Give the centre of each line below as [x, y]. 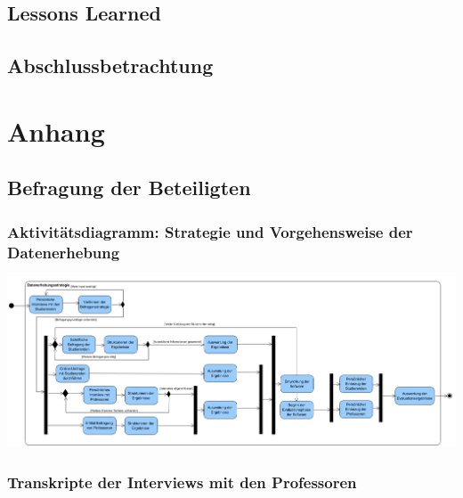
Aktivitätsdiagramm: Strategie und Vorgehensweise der [210, 231]
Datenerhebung [64, 252]
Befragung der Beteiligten [129, 188]
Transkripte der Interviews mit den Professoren [182, 482]
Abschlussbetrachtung [110, 65]
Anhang [56, 131]
